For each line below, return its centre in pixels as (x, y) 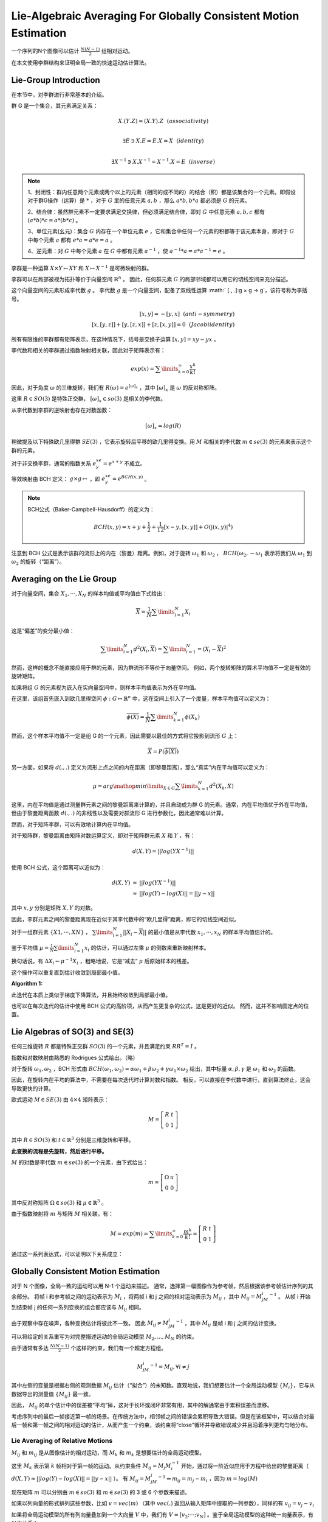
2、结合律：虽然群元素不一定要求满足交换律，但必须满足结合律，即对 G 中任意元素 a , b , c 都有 (146, 212)
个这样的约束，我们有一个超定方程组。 (119, 1348)
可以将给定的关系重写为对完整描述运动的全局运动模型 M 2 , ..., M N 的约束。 (104, 1338)
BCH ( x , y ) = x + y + (120, 527)
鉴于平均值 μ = (30, 947)
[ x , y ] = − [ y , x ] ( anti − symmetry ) (187, 314)
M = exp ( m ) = (129, 1234)
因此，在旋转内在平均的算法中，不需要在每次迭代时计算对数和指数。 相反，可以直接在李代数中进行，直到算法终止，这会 (161, 1080)
